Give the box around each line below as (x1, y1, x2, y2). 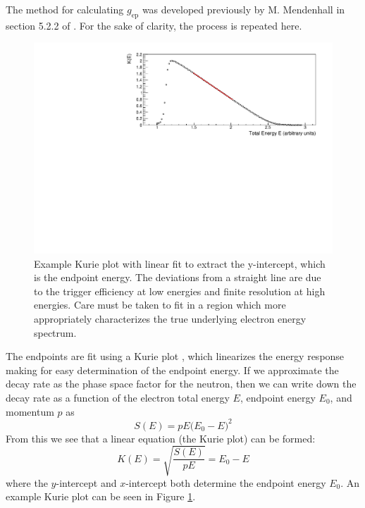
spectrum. (34, 325, 77, 340)
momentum (6, 404, 54, 419)
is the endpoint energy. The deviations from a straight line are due (34, 270, 321, 285)
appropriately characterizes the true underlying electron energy (34, 311, 307, 326)
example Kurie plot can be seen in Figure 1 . (6, 489, 196, 504)
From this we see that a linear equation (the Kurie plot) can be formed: (6, 430, 316, 445)
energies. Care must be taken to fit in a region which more (34, 297, 286, 312)
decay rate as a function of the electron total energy (6, 390, 230, 404)
